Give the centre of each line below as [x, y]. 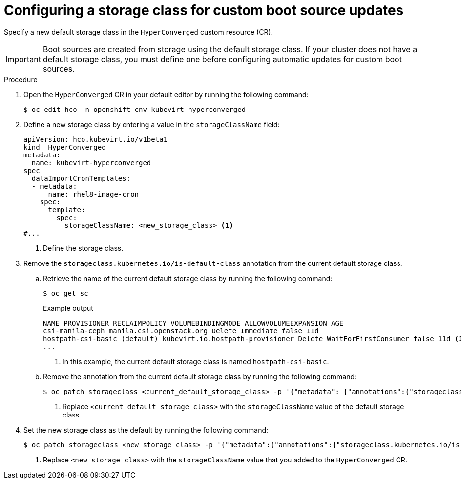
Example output [68, 308]
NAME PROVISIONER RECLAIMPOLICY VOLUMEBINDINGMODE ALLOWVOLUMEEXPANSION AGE [193, 323]
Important [23, 59]
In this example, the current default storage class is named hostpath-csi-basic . [196, 361]
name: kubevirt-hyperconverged [91, 163]
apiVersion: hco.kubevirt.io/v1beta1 [96, 139]
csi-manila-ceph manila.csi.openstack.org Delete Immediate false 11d [181, 331]
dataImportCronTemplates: [81, 178]
